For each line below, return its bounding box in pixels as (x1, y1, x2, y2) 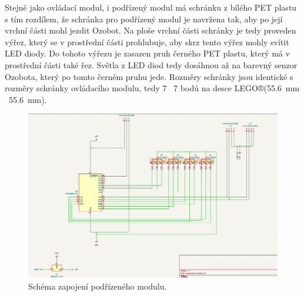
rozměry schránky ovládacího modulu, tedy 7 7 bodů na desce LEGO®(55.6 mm (5, 82, 300, 94)
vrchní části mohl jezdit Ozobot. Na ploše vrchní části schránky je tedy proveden (5, 24, 296, 36)
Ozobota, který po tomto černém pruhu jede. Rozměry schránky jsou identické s (5, 70, 293, 82)
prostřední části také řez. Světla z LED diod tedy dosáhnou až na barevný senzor (5, 58, 298, 71)
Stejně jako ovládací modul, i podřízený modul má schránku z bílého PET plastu (5, 1, 297, 13)
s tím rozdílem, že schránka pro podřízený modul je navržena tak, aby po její (5, 12, 283, 25)
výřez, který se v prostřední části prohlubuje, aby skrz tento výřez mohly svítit (5, 35, 289, 48)
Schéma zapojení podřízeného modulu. (28, 280, 167, 292)
